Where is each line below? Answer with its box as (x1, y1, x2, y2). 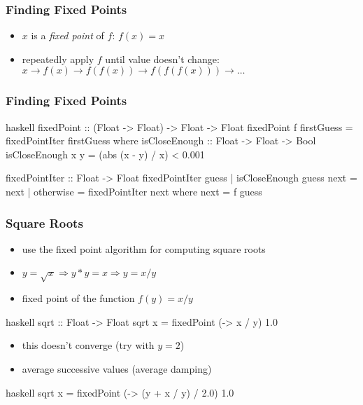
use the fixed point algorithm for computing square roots (22, 241, 266, 256)
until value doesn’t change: (105, 51, 220, 66)
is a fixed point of (31, 28, 104, 43)
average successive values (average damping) (22, 361, 212, 376)
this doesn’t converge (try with (22, 338, 155, 352)
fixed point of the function (22, 291, 135, 306)
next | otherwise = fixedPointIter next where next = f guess (6, 184, 262, 198)
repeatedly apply (22, 51, 94, 66)
